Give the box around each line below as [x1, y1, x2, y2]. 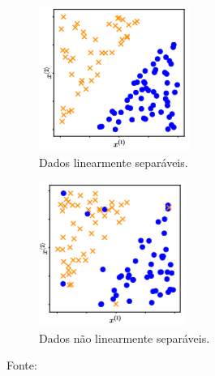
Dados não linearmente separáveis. [39, 329, 210, 346]
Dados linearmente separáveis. [39, 153, 188, 170]
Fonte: [6, 357, 37, 374]
